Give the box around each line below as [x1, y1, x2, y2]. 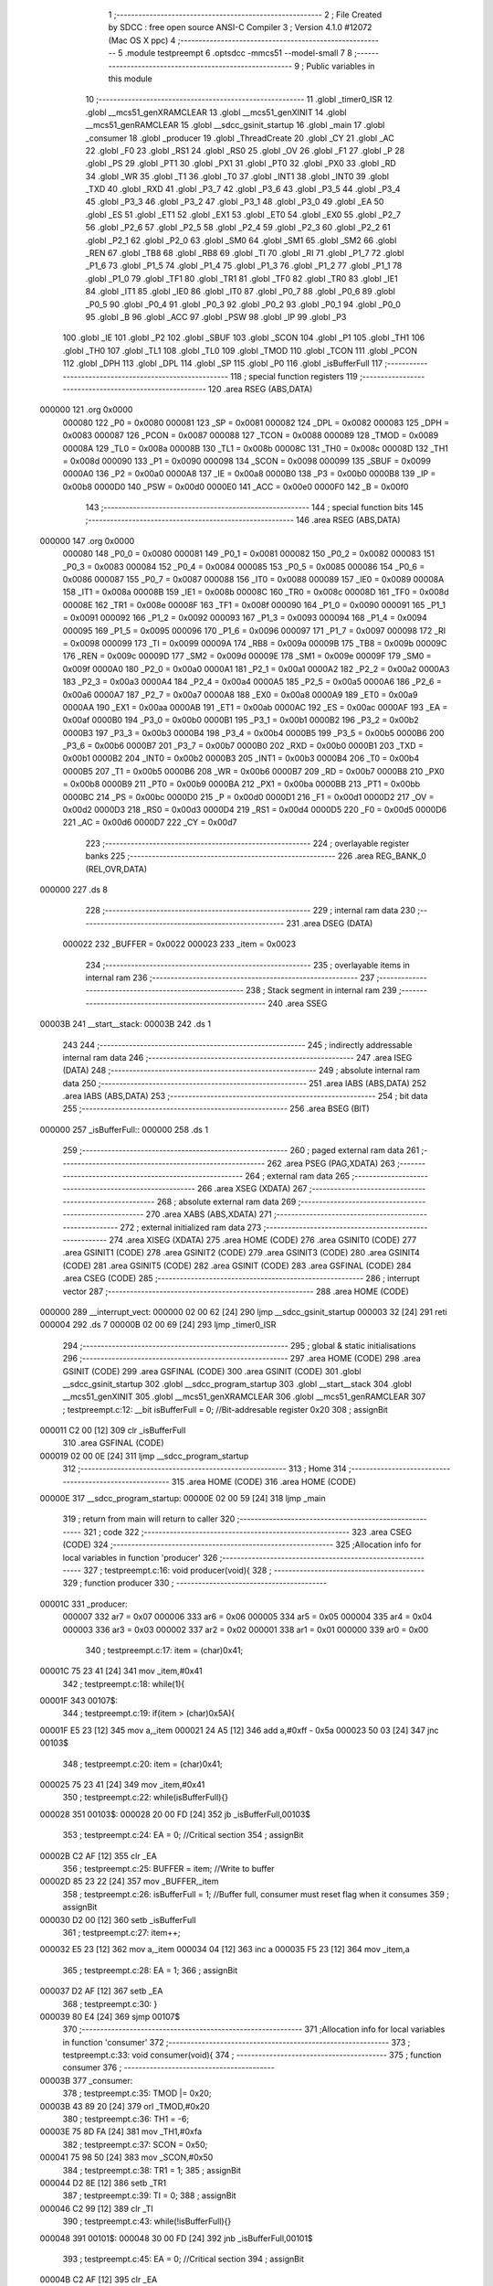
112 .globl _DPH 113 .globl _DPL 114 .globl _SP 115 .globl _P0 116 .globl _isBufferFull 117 [62, 358, 383, 369]
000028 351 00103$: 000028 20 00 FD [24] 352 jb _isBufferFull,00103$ [39, 1809, 310, 1820]
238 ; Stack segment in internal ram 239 [245, 985, 397, 996]
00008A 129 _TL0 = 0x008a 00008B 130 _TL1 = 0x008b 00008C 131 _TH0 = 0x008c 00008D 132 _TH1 [62, 443, 449, 454]
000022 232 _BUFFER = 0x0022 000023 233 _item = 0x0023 [62, 938, 297, 950]
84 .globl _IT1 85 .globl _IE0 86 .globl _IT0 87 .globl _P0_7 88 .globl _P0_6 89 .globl [85, 286, 396, 297]
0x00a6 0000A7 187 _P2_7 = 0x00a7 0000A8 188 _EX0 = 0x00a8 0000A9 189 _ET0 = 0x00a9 [62, 689, 418, 700]
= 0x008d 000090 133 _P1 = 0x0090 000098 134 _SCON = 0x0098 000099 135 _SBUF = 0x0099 [62, 455, 431, 466]
